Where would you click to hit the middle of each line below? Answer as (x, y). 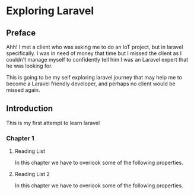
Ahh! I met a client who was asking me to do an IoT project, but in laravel (95, 47)
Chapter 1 (20, 138)
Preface (21, 33)
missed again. (23, 90)
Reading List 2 (32, 174)
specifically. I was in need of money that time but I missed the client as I (94, 53)
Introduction (30, 109)
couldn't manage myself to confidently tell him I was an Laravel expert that (97, 60)
